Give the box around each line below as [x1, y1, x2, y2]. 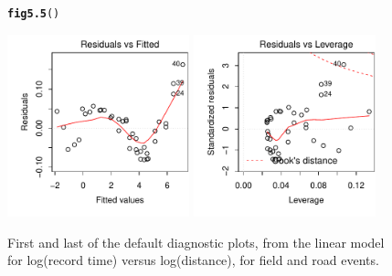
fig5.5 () [7, 7, 60, 20]
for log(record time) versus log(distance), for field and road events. [7, 250, 379, 270]
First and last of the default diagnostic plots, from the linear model [7, 232, 385, 251]
